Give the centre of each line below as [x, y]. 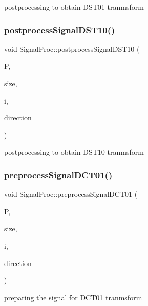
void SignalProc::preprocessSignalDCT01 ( [71, 194]
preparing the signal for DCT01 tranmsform [73, 297]
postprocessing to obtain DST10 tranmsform [74, 152]
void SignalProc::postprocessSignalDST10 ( [72, 48]
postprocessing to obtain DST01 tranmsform [74, 7]
